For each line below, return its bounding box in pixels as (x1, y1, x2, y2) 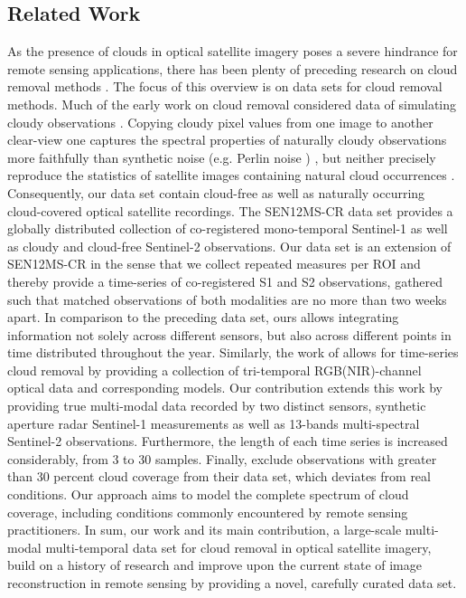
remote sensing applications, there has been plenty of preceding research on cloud (7, 59, 458, 78)
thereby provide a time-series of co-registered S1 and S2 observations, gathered (7, 271, 443, 290)
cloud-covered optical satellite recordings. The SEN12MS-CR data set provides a (7, 201, 453, 220)
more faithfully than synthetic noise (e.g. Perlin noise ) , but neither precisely (7, 147, 436, 166)
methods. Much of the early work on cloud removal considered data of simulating (7, 94, 456, 113)
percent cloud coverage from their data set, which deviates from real (53, 467, 431, 486)
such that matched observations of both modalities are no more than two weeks (7, 290, 447, 308)
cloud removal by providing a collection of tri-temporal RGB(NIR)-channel (7, 360, 422, 379)
